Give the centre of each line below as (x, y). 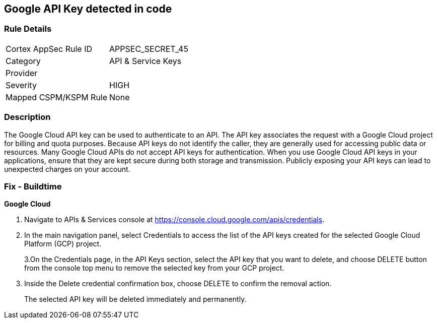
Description (27, 117)
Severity (21, 85)
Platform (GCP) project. (63, 244)
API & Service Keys (145, 61)
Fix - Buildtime (33, 186)
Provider (22, 73)
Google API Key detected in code (88, 9)
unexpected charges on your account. (67, 169)
